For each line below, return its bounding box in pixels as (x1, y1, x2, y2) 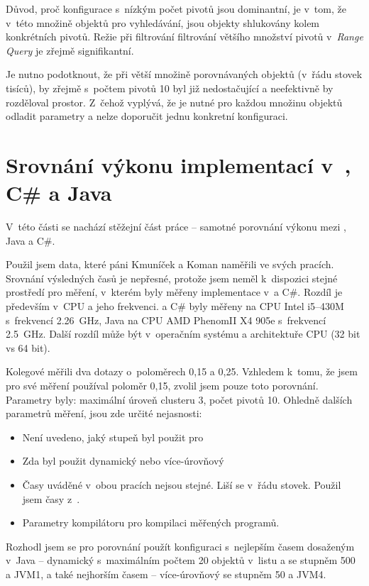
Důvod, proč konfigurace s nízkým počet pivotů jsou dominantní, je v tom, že (6, 1, 346, 16)
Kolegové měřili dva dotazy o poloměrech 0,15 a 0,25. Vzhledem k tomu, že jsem (6, 364, 358, 379)
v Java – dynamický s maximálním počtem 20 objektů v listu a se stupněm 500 (6, 553, 356, 568)
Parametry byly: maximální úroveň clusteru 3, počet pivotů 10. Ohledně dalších (6, 392, 353, 407)
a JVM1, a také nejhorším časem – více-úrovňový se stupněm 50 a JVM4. (6, 566, 326, 581)
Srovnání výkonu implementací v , (6, 150, 351, 179)
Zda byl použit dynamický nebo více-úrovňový (22, 453, 224, 468)
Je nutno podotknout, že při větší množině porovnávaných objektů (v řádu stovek (6, 67, 363, 82)
